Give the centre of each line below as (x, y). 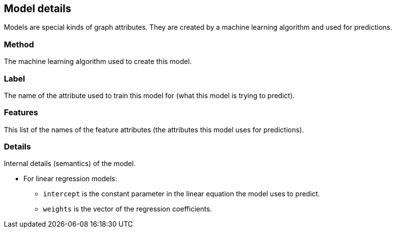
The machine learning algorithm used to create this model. (98, 62)
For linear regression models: (70, 179)
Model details (38, 9)
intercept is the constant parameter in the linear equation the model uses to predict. (182, 194)
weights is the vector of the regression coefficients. (128, 209)
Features (21, 113)
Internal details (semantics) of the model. (70, 164)
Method (19, 44)
